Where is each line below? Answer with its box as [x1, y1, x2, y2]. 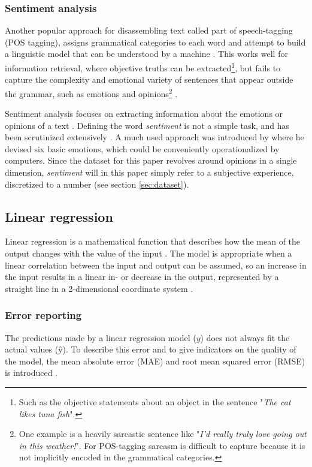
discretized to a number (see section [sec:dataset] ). [5, 177, 189, 190]
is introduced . [5, 366, 58, 379]
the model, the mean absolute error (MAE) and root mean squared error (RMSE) [5, 354, 305, 367]
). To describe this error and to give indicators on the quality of [62, 343, 296, 355]
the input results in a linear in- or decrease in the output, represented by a [5, 270, 279, 283]
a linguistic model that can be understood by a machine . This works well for [5, 47, 288, 60]
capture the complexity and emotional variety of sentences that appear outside [5, 73, 293, 86]
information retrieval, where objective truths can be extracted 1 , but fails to [5, 60, 281, 74]
